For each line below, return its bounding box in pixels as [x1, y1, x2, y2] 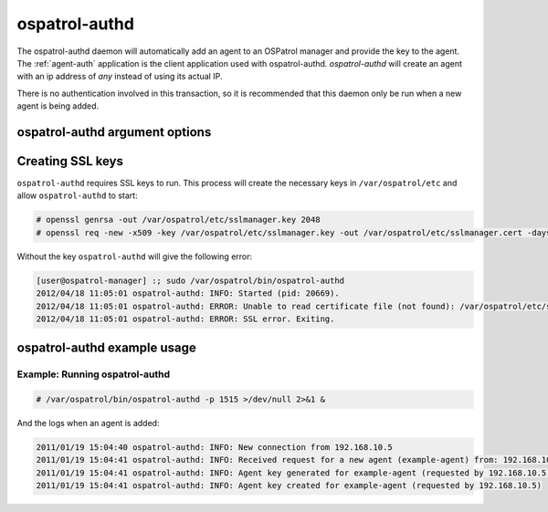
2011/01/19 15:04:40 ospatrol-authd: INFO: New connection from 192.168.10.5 [36, 443, 393, 453]
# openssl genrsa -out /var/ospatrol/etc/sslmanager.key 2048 [36, 214, 321, 225]
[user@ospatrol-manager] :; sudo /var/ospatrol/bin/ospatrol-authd [36, 275, 345, 286]
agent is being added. [16, 100, 100, 111]
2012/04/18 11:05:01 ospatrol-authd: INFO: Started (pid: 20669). [36, 288, 340, 298]
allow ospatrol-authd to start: [16, 190, 138, 201]
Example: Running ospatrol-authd [16, 368, 171, 381]
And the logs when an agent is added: [16, 418, 160, 429]
